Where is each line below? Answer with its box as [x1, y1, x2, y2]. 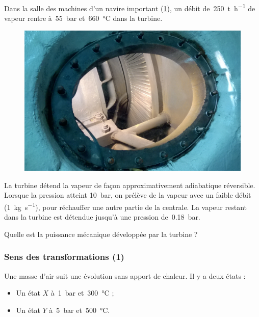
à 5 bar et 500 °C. [49, 304, 110, 315]
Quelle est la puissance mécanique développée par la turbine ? [4, 228, 198, 239]
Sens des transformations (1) [4, 250, 124, 263]
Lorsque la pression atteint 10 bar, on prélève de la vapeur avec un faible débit [4, 190, 251, 200]
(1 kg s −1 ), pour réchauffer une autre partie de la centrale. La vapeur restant [4, 200, 247, 212]
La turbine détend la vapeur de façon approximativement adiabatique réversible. [4, 179, 255, 190]
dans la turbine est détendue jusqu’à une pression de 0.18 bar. [4, 212, 200, 222]
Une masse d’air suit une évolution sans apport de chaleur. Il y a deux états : [4, 270, 246, 281]
